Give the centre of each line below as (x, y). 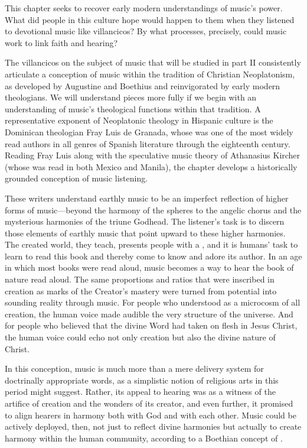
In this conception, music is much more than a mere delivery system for (134, 369)
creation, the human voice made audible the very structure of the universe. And (149, 314)
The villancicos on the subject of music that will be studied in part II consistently (153, 62)
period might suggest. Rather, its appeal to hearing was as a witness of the (140, 392)
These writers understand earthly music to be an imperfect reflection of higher (147, 198)
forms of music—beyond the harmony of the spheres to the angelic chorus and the (153, 210)
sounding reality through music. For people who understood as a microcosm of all (153, 302)
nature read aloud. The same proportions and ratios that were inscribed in (140, 279)
